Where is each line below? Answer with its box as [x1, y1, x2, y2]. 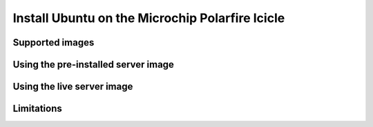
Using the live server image [12, 81, 133, 92]
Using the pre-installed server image [12, 59, 174, 70]
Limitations [12, 103, 62, 115]
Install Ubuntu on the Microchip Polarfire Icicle [12, 10, 285, 26]
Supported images [12, 37, 95, 48]
